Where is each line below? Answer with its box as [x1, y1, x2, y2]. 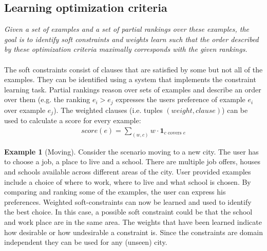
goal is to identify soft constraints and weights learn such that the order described [4, 33, 259, 44]
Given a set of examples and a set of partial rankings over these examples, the [4, 24, 250, 34]
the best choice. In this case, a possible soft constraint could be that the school [4, 206, 253, 217]
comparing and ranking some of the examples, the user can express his [4, 186, 226, 197]
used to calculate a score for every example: [4, 115, 141, 126]
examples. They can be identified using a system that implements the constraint [4, 74, 256, 85]
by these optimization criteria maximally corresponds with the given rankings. [4, 44, 247, 54]
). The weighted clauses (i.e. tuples [53, 104, 163, 115]
